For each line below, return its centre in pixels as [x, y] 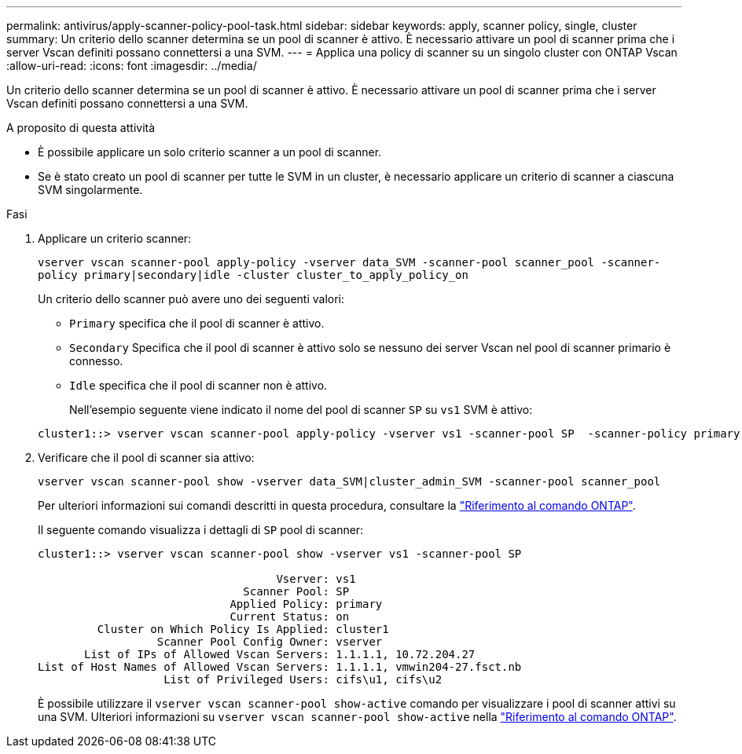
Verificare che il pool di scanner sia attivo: [146, 458]
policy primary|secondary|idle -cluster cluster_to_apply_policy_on [253, 275]
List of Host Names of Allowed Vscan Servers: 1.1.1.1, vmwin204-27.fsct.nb [280, 667]
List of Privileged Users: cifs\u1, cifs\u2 [303, 679]
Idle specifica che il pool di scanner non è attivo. [198, 385]
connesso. [96, 361]
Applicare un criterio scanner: [115, 238]
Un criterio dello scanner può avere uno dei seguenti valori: [191, 299]
